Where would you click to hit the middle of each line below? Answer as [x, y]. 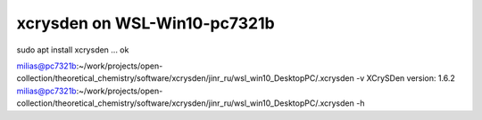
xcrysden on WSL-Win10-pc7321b [146, 23]
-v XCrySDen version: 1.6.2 [405, 78]
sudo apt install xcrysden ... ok [73, 50]
